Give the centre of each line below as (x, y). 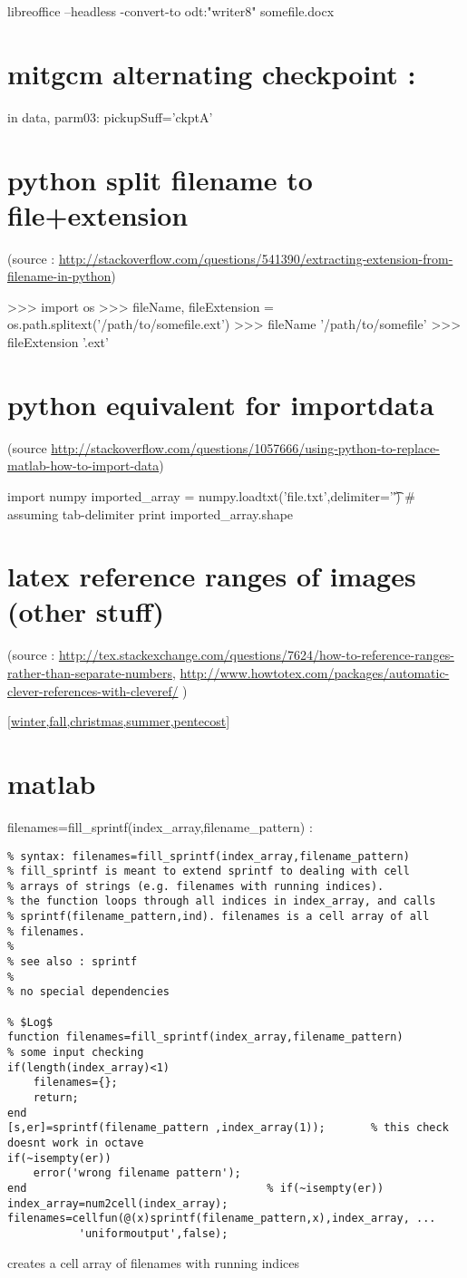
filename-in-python (59, 276)
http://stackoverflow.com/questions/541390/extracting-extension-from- (256, 258)
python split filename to (160, 179)
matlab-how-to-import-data (83, 465)
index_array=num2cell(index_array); (118, 1203)
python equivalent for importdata (221, 404)
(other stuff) (86, 611)
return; (56, 1098)
